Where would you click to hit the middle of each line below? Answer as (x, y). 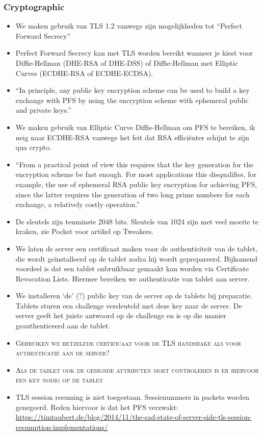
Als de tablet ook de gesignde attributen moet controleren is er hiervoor (137, 369)
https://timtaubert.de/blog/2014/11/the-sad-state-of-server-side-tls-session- (134, 417)
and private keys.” (43, 110)
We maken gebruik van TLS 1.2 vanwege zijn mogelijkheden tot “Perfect (129, 26)
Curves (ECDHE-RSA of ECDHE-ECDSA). (84, 73)
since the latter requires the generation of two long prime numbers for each (133, 194)
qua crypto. (33, 147)
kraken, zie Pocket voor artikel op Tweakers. (85, 231)
